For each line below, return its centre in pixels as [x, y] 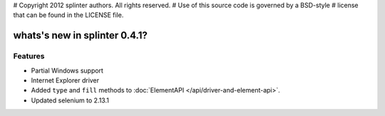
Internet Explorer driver [65, 80]
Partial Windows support [67, 70]
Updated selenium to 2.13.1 [70, 100]
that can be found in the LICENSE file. [68, 15]
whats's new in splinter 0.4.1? [80, 36]
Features [29, 56]
